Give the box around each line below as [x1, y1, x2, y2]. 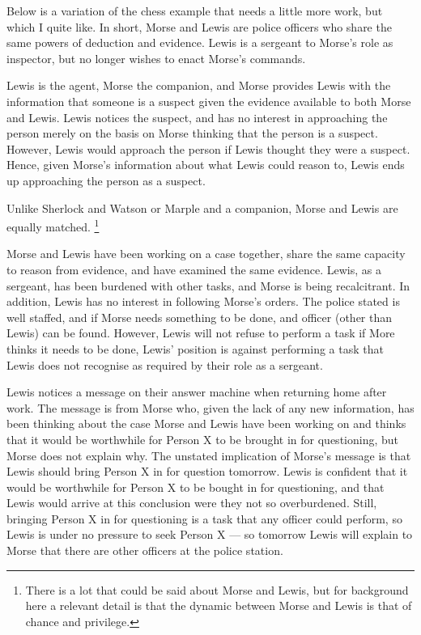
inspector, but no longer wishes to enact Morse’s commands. [6, 49, 306, 66]
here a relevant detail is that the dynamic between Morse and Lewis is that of [25, 597, 412, 614]
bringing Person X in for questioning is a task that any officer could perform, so [6, 510, 402, 527]
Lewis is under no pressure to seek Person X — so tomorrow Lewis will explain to [6, 526, 413, 543]
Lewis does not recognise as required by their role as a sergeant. [6, 356, 323, 373]
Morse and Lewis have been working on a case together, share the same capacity [6, 245, 406, 262]
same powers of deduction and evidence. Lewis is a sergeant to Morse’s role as [6, 34, 393, 51]
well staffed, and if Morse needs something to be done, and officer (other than [6, 308, 393, 325]
